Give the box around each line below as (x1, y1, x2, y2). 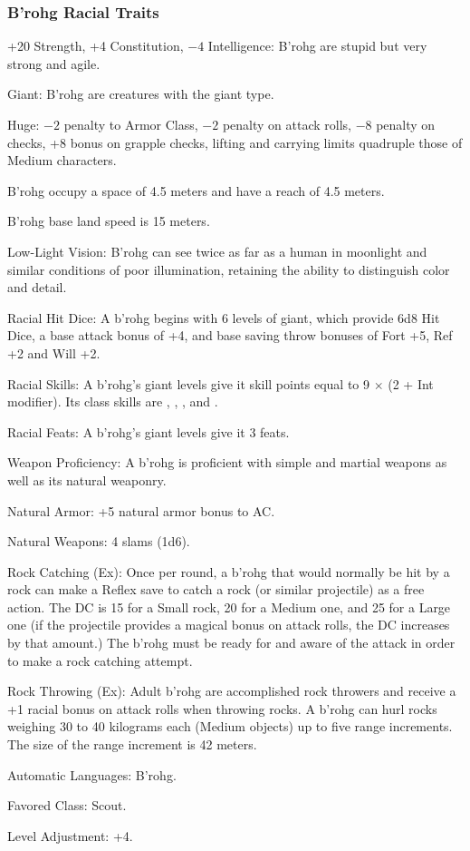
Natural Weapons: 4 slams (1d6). (7, 532, 190, 551)
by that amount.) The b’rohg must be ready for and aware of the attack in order (7, 633, 456, 652)
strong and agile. (7, 54, 101, 73)
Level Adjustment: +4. (7, 826, 133, 845)
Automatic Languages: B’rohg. (7, 765, 177, 784)
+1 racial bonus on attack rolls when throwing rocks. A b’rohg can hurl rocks (7, 699, 437, 718)
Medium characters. (7, 151, 117, 170)
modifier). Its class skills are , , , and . (7, 392, 218, 411)
